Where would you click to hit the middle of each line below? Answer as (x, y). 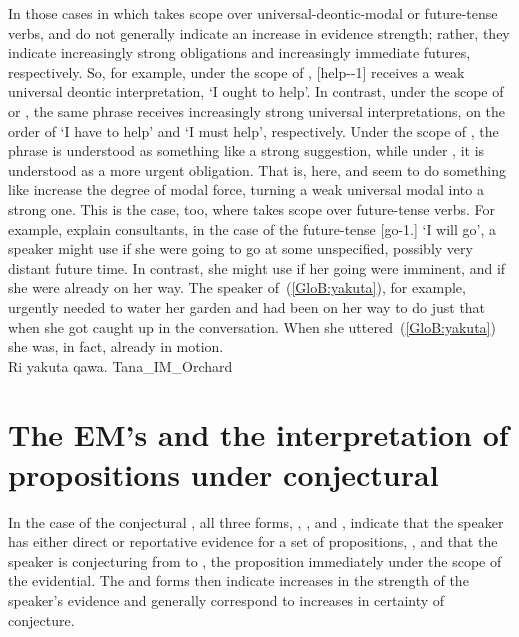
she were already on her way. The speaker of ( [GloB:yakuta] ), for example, (237, 287)
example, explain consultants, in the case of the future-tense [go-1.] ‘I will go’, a (252, 228)
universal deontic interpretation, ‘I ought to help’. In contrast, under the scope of (256, 91)
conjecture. (41, 619)
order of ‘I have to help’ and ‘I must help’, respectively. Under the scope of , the (253, 130)
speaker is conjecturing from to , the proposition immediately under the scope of (255, 560)
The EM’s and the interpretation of (258, 434)
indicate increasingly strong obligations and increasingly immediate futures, (239, 52)
